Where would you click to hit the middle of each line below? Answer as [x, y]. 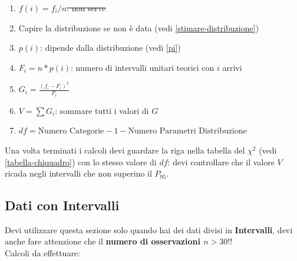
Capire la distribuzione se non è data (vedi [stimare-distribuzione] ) [139, 27]
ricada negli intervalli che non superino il [78, 173]
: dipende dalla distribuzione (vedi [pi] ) [110, 48]
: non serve [86, 8]
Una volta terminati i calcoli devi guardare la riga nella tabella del [125, 150]
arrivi [232, 67]
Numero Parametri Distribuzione [187, 131]
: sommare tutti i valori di [102, 110]
